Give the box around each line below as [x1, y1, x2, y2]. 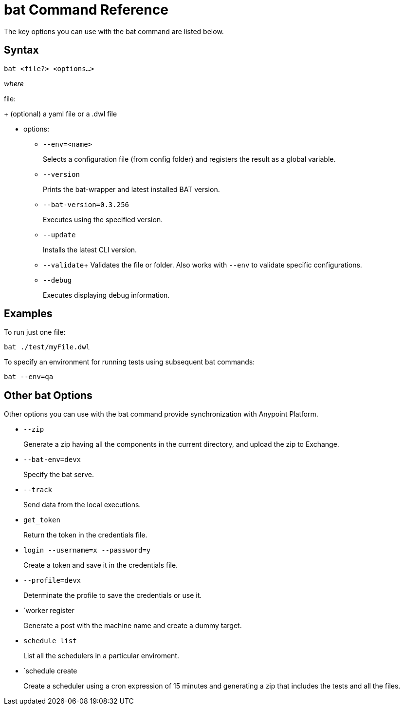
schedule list [23, 637, 77, 645]
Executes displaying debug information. [43, 290, 170, 299]
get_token [23, 516, 60, 524]
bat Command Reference [4, 1, 168, 18]
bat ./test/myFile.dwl [4, 343, 91, 351]
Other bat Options [4, 389, 92, 402]
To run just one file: [4, 328, 66, 337]
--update [43, 230, 76, 239]
